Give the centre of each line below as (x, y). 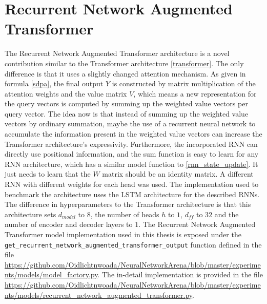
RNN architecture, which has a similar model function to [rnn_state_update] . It (131, 164)
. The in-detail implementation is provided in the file (180, 274)
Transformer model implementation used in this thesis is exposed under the (123, 234)
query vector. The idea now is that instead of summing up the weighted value (127, 113)
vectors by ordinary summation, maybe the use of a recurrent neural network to (130, 123)
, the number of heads (125, 214)
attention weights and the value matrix (66, 93)
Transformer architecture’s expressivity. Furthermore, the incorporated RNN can (131, 144)
